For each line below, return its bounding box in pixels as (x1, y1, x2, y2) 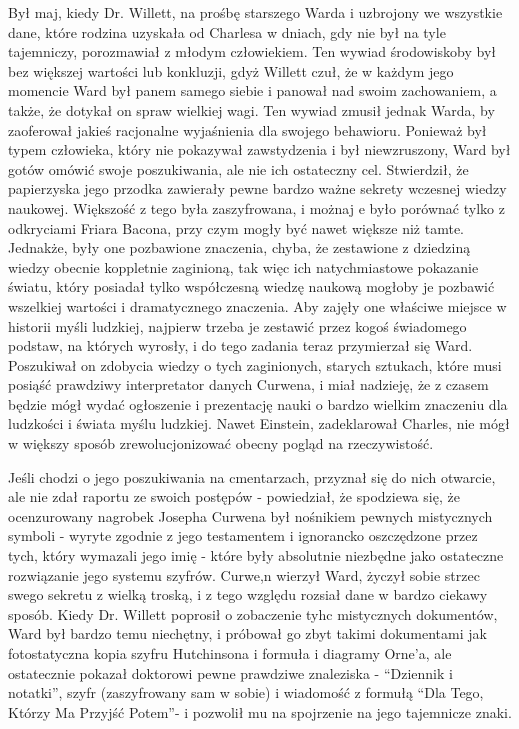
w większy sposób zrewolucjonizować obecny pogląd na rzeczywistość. (8, 433, 434, 454)
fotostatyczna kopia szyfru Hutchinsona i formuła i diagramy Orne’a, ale (8, 643, 452, 663)
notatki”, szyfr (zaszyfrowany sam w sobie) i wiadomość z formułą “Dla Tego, (8, 682, 484, 703)
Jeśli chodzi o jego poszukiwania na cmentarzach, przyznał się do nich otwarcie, (8, 466, 496, 487)
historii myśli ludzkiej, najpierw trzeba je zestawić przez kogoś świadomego (8, 315, 467, 336)
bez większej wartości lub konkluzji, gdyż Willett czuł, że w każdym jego (8, 60, 454, 81)
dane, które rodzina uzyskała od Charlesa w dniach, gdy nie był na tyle (8, 21, 446, 42)
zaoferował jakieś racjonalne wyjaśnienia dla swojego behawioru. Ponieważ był (8, 119, 487, 140)
